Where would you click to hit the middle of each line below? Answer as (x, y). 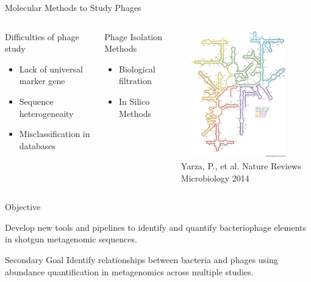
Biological (137, 69)
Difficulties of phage (42, 36)
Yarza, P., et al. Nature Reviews (241, 166)
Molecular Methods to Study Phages (73, 7)
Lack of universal (51, 69)
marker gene (42, 81)
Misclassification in (55, 134)
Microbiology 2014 (215, 178)
